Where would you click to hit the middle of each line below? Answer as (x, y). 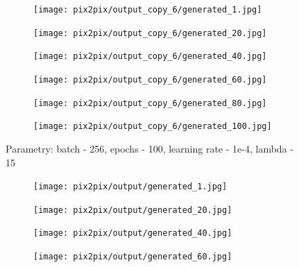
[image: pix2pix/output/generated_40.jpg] (133, 233)
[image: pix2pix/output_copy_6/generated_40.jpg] (150, 57)
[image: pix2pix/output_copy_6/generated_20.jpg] (150, 33)
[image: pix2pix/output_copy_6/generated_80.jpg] (150, 103)
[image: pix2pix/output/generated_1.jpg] (130, 187)
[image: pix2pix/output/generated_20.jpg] (133, 210)
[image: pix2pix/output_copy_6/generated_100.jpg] (153, 127)
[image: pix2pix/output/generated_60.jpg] (133, 257)
